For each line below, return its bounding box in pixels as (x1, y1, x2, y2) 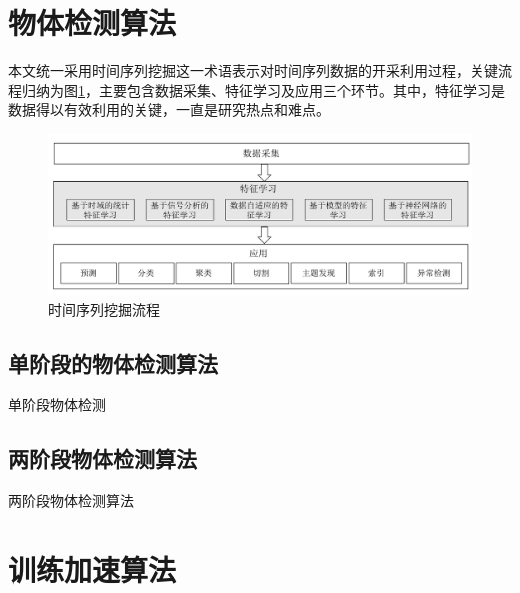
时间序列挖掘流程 (48, 298, 160, 319)
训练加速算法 (8, 548, 177, 589)
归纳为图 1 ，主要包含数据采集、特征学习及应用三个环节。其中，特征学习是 (21, 79, 505, 100)
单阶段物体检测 (8, 394, 106, 415)
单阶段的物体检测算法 (8, 347, 218, 378)
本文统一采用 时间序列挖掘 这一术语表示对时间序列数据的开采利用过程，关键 (8, 60, 498, 81)
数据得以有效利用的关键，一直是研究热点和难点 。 (8, 99, 330, 120)
